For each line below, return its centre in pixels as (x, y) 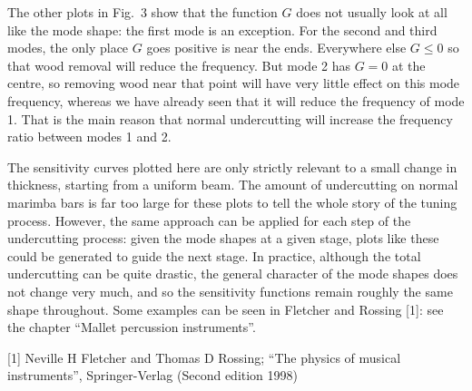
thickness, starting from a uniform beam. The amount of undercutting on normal (233, 185)
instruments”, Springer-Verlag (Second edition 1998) (153, 375)
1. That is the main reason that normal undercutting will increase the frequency (230, 118)
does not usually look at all (372, 12)
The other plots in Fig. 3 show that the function (143, 12)
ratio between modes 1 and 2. (89, 137)
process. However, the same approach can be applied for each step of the (209, 220)
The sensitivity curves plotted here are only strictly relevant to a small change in (232, 166)
